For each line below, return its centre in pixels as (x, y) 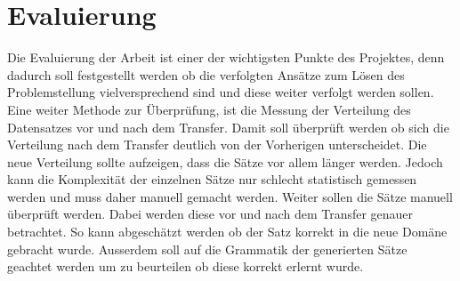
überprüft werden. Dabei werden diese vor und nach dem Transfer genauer (210, 214)
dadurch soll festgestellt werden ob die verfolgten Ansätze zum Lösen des (206, 74)
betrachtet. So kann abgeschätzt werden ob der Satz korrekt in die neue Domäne (227, 232)
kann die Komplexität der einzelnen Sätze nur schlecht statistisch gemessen (212, 179)
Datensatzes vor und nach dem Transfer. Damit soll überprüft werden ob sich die (228, 127)
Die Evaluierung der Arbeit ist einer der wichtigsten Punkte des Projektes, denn (226, 57)
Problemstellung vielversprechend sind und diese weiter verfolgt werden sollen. (221, 92)
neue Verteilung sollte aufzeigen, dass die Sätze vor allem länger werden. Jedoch (225, 161)
